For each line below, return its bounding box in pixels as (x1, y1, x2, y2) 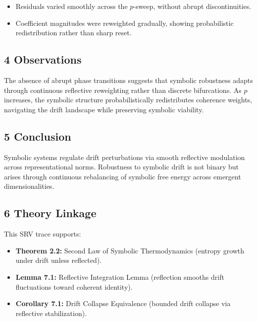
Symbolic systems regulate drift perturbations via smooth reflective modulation (4, 152, 245, 162)
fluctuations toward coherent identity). (15, 281, 133, 292)
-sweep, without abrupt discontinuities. (133, 1, 252, 11)
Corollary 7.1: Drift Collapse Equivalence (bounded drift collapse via (15, 298, 231, 309)
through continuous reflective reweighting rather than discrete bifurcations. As (4, 84, 242, 95)
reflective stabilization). (15, 308, 87, 318)
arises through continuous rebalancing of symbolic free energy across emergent (4, 171, 241, 181)
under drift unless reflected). (15, 255, 102, 265)
